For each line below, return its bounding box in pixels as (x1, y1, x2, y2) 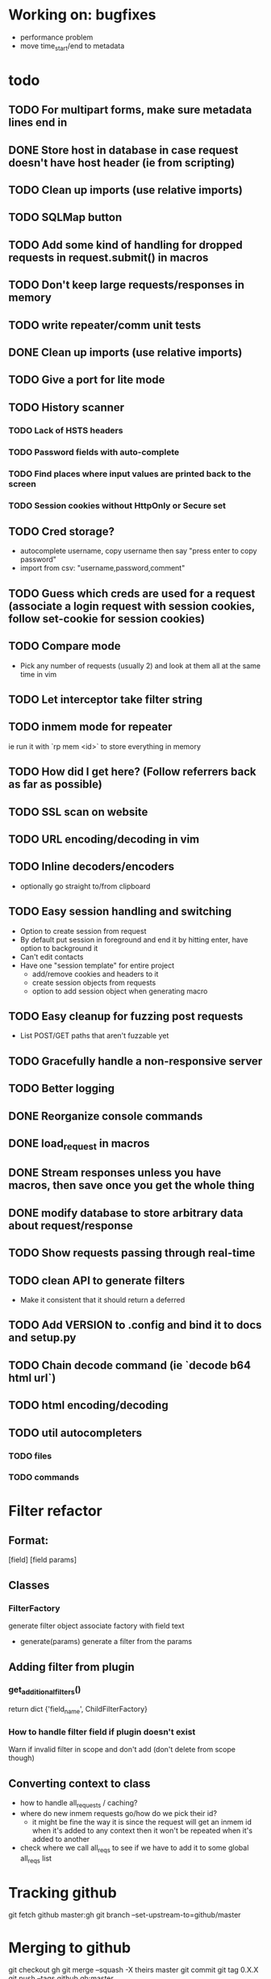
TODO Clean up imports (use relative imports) (8, 183, 244, 197)
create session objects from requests (31, 977, 156, 987)
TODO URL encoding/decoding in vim (8, 832, 200, 846)
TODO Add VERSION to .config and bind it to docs (8, 1318, 262, 1333)
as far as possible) (8, 777, 102, 792)
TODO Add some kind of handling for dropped (8, 238, 244, 252)
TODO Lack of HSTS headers (8, 425, 123, 436)
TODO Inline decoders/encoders (8, 860, 175, 873)
